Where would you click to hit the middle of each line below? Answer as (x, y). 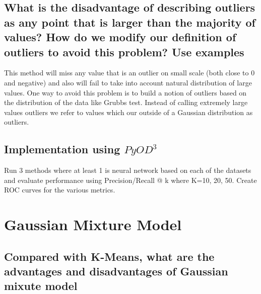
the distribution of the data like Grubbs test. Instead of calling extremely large (126, 102)
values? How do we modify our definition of (120, 37)
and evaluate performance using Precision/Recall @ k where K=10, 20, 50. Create (130, 180)
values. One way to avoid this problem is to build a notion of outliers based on (125, 92)
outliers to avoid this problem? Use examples (124, 52)
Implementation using (62, 149)
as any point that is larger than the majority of (130, 22)
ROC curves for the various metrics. (60, 190)
